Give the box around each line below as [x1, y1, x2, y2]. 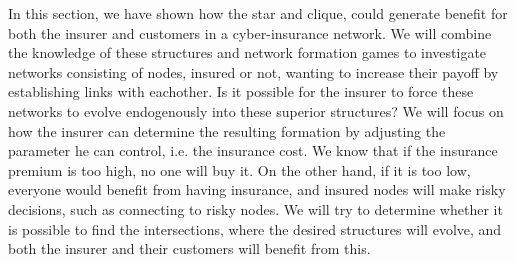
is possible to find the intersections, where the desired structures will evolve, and [8, 218, 502, 239]
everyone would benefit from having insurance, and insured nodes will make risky [8, 179, 506, 200]
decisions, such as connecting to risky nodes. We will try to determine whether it [8, 198, 503, 219]
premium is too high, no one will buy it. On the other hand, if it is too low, [8, 159, 471, 180]
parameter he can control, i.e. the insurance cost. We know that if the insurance [8, 140, 498, 161]
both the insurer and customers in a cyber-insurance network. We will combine [8, 22, 492, 43]
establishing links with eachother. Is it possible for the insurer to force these [8, 81, 474, 102]
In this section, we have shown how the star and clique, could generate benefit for [8, 3, 508, 23]
